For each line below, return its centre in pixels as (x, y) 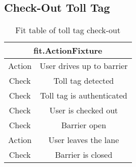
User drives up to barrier (84, 66)
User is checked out (84, 110)
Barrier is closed (84, 155)
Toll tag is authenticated (84, 96)
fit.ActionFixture (68, 51)
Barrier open (84, 125)
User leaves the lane (84, 140)
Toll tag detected (84, 81)
